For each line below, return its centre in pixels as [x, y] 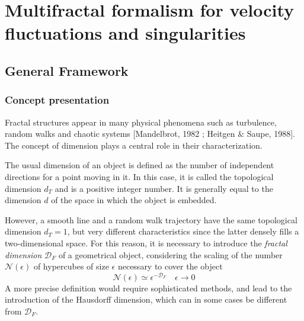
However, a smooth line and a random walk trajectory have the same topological [151, 219]
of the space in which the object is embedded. [134, 200]
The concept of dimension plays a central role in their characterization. [134, 145]
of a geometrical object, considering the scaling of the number [170, 254]
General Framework [67, 70]
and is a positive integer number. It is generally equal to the [164, 188]
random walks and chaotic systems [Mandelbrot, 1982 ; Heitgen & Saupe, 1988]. [150, 134]
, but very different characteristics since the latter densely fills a [183, 231]
